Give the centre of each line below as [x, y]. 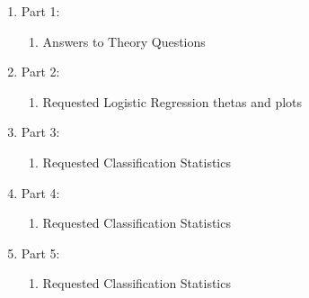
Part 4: [40, 192]
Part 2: [40, 72]
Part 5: [40, 253]
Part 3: [40, 132]
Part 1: [40, 11]
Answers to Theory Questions [124, 41]
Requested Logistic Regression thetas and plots [172, 101]
